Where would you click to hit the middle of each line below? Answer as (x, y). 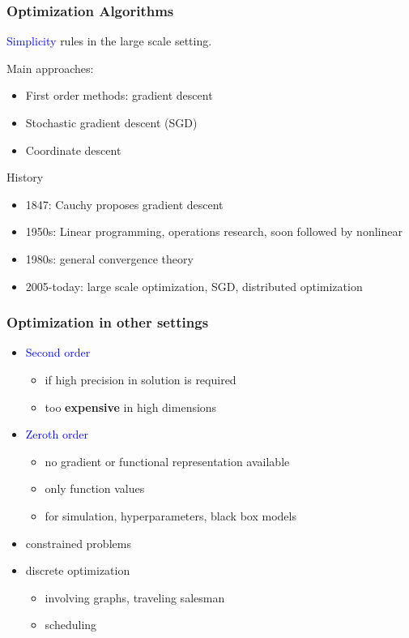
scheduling (71, 625)
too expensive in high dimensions (131, 407)
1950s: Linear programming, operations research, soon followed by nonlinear (214, 231)
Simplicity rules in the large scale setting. (109, 41)
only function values (95, 488)
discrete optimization (78, 570)
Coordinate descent (73, 150)
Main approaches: (50, 68)
